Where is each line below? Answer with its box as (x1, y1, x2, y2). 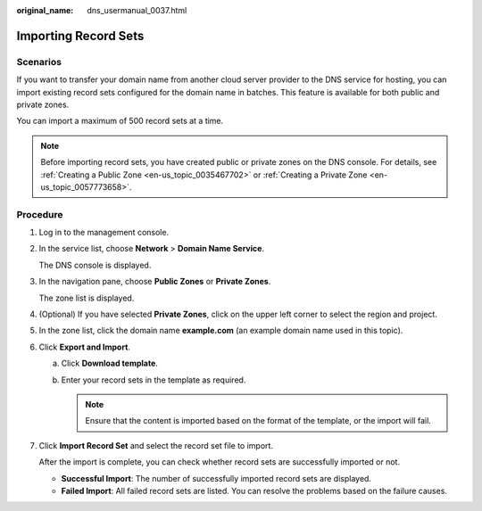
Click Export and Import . (38, 342, 131, 352)
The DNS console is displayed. (38, 260, 152, 270)
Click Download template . (61, 358, 158, 369)
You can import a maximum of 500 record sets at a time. (16, 116, 224, 127)
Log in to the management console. (38, 227, 170, 238)
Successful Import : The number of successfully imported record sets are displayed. (61, 473, 372, 483)
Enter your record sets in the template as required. (61, 375, 246, 385)
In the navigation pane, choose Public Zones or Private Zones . (38, 276, 271, 287)
